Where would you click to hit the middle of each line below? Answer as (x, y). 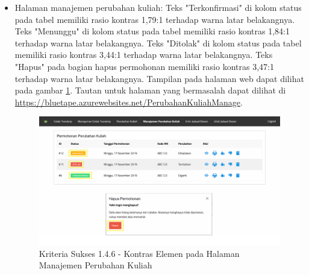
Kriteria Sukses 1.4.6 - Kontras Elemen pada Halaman (139, 253)
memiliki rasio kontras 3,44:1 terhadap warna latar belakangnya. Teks (144, 55)
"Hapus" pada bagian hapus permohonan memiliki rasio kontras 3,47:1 (144, 66)
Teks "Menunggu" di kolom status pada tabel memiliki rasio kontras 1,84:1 (152, 31)
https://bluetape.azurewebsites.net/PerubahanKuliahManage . (129, 102)
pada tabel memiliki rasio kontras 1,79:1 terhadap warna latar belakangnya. (155, 19)
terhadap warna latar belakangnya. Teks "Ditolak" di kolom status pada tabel (158, 43)
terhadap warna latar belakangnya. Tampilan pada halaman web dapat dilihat (159, 78)
